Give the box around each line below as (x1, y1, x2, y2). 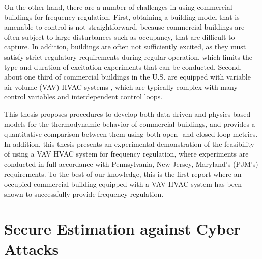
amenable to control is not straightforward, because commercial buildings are (4, 21, 245, 32)
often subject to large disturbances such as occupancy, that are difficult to (4, 31, 235, 42)
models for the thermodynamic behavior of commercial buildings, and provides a (4, 118, 255, 129)
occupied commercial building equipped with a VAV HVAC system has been (4, 178, 242, 189)
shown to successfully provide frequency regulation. (4, 188, 164, 199)
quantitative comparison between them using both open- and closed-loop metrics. (4, 128, 258, 139)
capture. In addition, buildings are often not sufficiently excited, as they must (4, 41, 246, 52)
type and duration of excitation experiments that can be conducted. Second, (4, 61, 242, 72)
